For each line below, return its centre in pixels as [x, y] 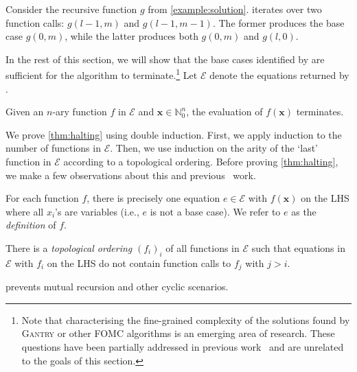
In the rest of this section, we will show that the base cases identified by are [165, 59]
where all [25, 211]
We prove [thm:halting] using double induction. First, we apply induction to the [174, 134]
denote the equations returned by [279, 75]
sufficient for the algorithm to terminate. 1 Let [102, 74]
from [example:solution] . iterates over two [235, 9]
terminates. [320, 112]
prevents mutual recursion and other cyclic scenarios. [117, 287]
